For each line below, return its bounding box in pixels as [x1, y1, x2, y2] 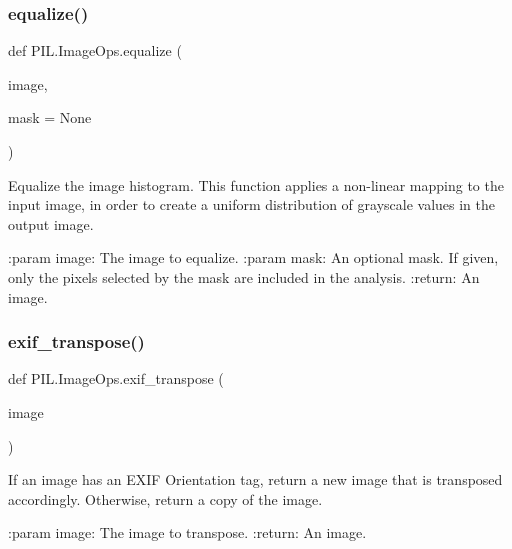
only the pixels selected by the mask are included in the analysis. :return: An [8, 266, 480, 287]
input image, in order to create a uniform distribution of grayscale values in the [8, 194, 495, 215]
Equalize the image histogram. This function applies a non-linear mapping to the [8, 174, 504, 195]
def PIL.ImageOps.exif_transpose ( [8, 368, 224, 389]
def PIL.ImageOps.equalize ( [8, 40, 182, 61]
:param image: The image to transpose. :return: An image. [8, 522, 367, 543]
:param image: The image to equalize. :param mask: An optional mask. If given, [8, 247, 499, 268]
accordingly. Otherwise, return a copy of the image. [8, 488, 323, 509]
